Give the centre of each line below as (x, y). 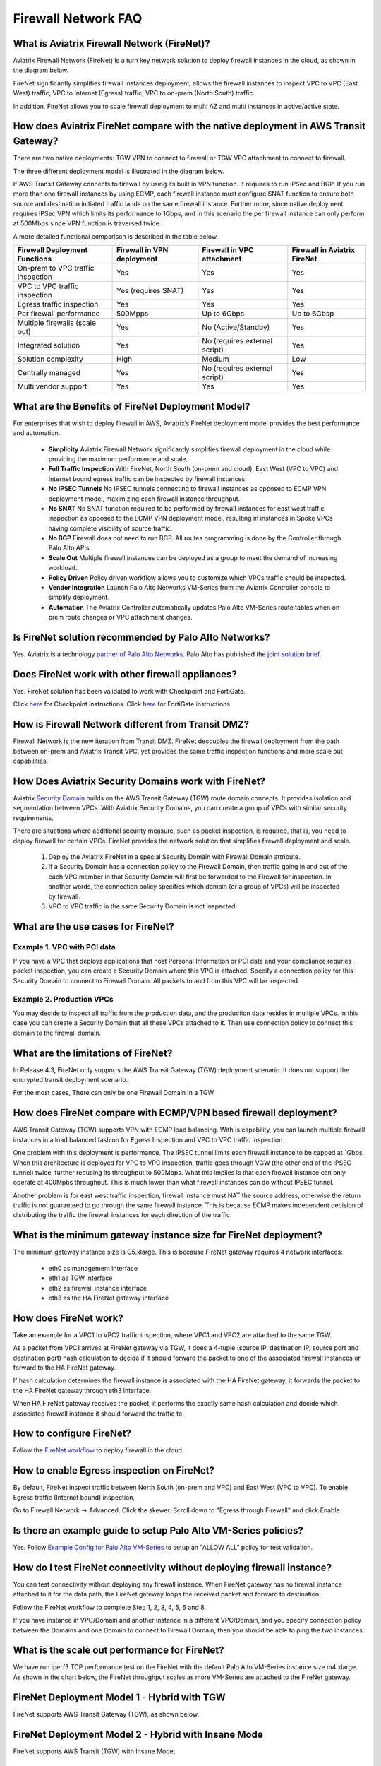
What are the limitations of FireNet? (93, 1053)
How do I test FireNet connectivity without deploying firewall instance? (172, 1567)
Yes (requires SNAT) (150, 291)
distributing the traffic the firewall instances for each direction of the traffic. (122, 1215)
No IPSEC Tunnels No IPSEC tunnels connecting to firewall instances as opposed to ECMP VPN (187, 489)
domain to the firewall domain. (57, 1033)
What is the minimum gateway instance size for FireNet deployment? (168, 1235)
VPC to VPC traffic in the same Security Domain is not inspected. (143, 906)
